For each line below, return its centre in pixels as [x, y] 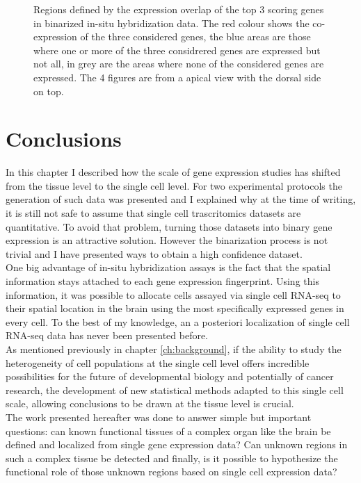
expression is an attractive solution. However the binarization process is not [167, 240]
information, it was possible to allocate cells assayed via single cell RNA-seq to [173, 294]
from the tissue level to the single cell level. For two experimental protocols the [174, 185]
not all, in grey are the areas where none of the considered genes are [179, 64]
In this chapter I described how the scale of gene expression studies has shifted [173, 172]
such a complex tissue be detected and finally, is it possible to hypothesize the [172, 458]
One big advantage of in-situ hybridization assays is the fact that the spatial [168, 267]
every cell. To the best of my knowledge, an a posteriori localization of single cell [178, 321]
